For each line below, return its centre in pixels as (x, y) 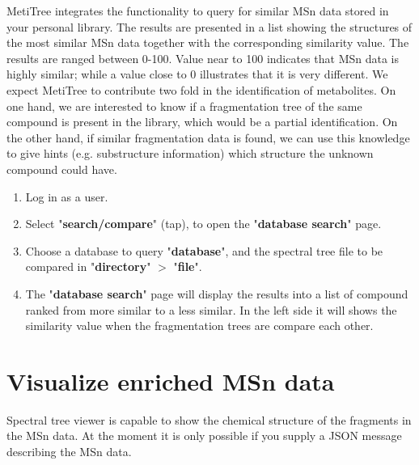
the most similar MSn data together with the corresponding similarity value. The (208, 42)
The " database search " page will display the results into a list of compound (217, 293)
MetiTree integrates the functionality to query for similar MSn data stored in (198, 11)
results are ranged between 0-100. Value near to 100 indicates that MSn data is (203, 58)
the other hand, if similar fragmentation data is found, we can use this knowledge (208, 137)
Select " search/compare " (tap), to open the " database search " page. (203, 224)
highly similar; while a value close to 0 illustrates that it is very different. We (197, 74)
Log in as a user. (67, 196)
